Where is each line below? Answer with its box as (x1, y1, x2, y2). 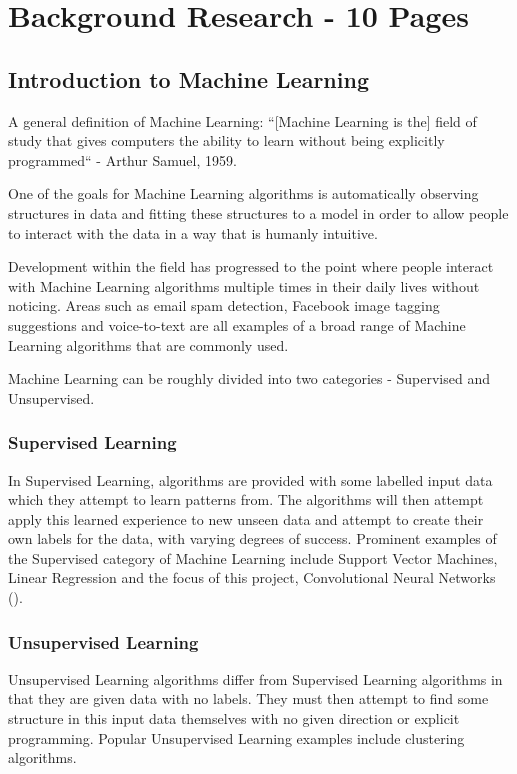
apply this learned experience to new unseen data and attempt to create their (8, 508, 484, 529)
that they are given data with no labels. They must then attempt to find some (8, 688, 489, 709)
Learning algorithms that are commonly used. (8, 334, 289, 355)
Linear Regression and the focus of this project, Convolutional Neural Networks (8, 567, 496, 588)
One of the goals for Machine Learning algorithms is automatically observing (8, 183, 479, 204)
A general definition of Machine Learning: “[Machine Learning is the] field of (8, 110, 477, 131)
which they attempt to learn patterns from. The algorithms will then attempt (8, 489, 484, 510)
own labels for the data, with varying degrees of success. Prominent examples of (8, 528, 497, 549)
